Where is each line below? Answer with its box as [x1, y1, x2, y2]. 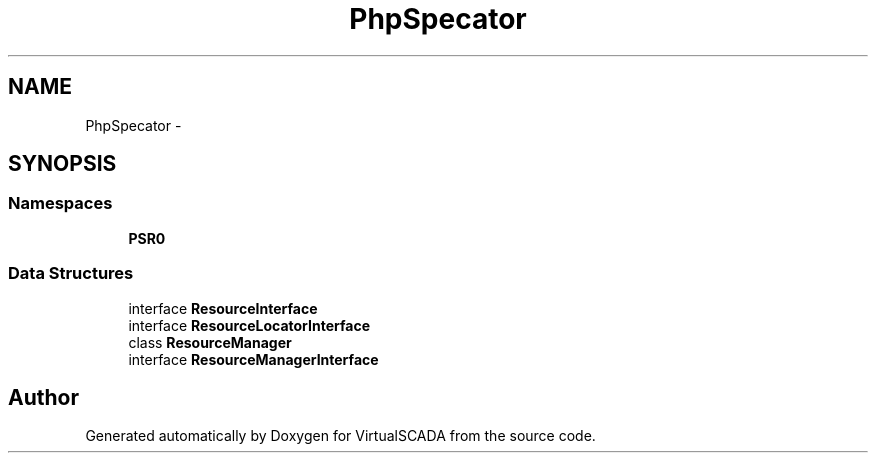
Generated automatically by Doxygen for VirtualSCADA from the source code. [85, 427, 596, 445]
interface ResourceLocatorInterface [128, 316, 370, 334]
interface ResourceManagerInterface [128, 350, 379, 368]
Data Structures [8, 263, 134, 284]
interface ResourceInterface [128, 299, 318, 317]
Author [8, 384, 79, 410]
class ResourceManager [128, 333, 292, 351]
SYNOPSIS [8, 151, 117, 177]
